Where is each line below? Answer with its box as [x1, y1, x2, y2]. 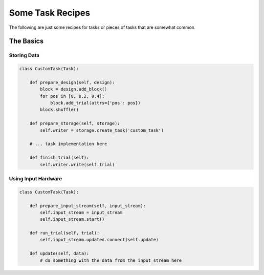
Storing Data [9, 52, 40, 59]
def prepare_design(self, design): [29, 80, 115, 85]
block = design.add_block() [40, 86, 108, 92]
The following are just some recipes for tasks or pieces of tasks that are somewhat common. [9, 24, 196, 30]
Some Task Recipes [9, 7, 90, 18]
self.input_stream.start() [40, 216, 105, 222]
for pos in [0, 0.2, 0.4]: [40, 93, 105, 99]
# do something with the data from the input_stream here [40, 257, 182, 263]
